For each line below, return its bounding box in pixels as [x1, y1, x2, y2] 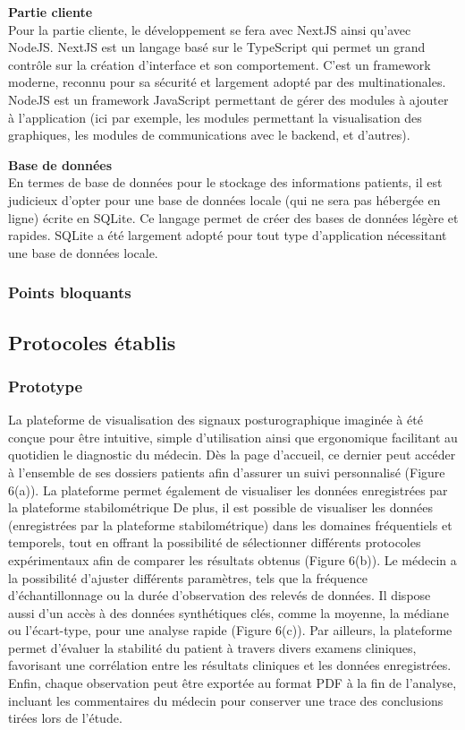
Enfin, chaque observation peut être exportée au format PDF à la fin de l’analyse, [8, 674, 457, 692]
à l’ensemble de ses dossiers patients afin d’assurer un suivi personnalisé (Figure [8, 462, 445, 481]
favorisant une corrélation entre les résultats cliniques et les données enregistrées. [8, 656, 452, 674]
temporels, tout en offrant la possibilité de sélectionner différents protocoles [8, 533, 421, 552]
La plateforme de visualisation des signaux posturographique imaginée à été [8, 410, 423, 429]
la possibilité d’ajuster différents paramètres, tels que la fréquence [8, 568, 368, 587]
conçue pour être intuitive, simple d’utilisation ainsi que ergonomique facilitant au [8, 427, 458, 446]
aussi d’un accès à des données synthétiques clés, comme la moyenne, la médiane [8, 603, 449, 622]
